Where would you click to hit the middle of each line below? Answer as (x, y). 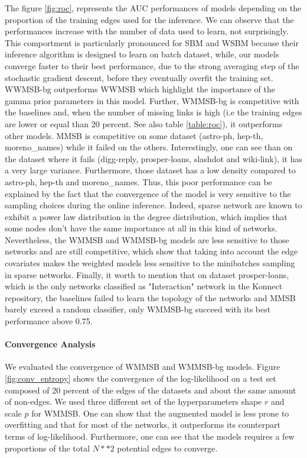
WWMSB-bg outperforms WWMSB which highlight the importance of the (140, 89)
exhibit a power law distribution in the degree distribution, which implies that (146, 216)
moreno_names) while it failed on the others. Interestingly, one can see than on (149, 147)
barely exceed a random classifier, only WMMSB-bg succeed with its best (138, 309)
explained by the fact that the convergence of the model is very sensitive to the (148, 193)
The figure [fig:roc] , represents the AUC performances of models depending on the (153, 8)
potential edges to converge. (167, 448)
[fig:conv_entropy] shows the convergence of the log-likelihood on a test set (141, 378)
